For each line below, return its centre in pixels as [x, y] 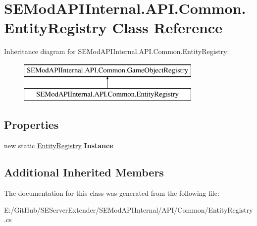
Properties [31, 125]
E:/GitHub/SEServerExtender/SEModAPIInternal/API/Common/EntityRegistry [128, 209]
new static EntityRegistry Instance [59, 145]
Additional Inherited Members [84, 172]
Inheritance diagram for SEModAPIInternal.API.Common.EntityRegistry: [117, 51]
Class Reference [167, 28]
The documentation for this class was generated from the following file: [112, 193]
